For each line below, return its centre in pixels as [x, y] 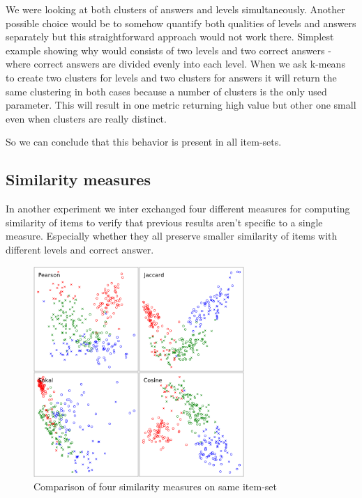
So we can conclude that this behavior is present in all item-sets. [144, 142]
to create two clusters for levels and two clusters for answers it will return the [171, 77]
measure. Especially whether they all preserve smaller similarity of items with [172, 236]
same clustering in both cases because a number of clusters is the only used [166, 91]
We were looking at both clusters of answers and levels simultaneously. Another [175, 9]
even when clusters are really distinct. [86, 118]
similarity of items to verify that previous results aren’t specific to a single [164, 222]
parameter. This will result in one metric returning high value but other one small [181, 105]
